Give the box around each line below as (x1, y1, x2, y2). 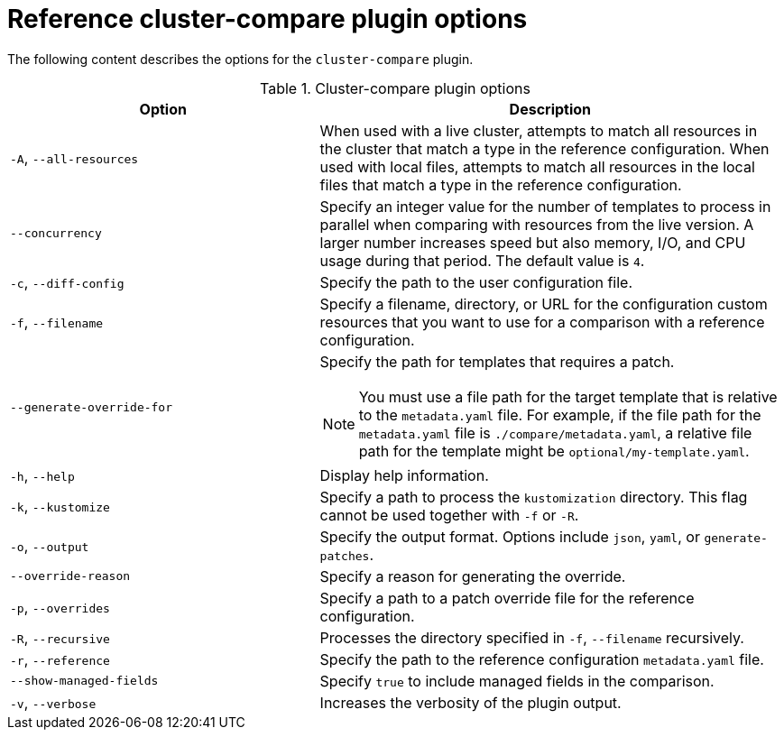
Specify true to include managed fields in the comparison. (319, 671, 715, 690)
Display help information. (319, 465, 489, 484)
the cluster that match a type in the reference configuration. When (319, 139, 770, 158)
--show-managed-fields (10, 674, 159, 688)
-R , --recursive (10, 628, 110, 647)
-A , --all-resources (10, 148, 139, 167)
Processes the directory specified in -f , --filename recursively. (319, 628, 744, 647)
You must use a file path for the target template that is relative (358, 387, 778, 406)
